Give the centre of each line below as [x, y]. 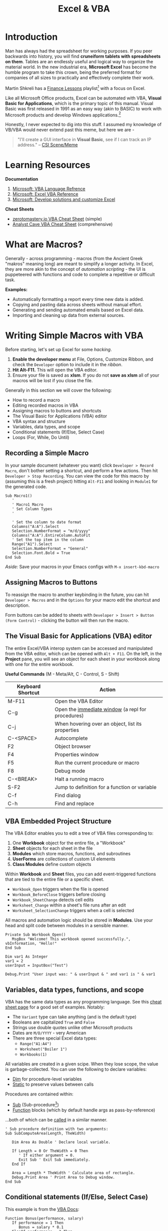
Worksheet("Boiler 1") [43, 1049]
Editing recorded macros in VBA [45, 405]
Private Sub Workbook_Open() [35, 935]
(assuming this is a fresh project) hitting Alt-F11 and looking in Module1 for [81, 481]
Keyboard [29, 686]
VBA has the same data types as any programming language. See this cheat [83, 1002]
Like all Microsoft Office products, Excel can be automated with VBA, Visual [83, 98]
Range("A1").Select [32, 544]
